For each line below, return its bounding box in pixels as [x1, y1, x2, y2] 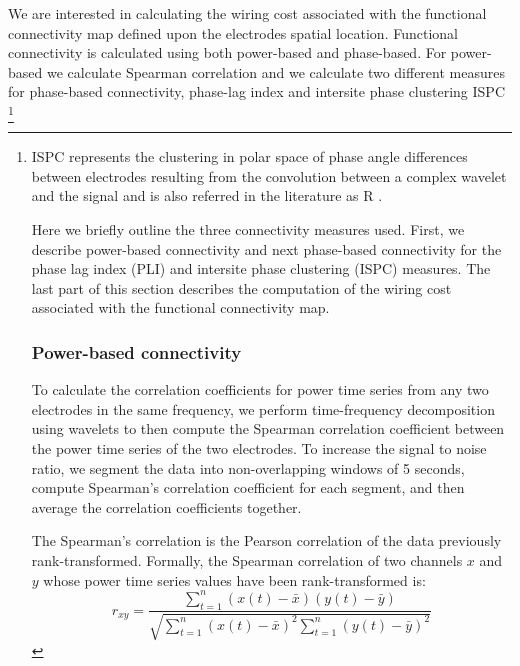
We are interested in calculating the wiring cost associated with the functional [8, 3, 487, 23]
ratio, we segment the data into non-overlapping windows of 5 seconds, [31, 457, 465, 478]
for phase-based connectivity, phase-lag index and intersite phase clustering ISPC [8, 81, 506, 102]
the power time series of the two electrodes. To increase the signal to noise [31, 438, 487, 459]
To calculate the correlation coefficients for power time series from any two [31, 379, 489, 400]
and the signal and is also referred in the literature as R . [31, 185, 383, 206]
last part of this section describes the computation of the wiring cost [31, 277, 452, 298]
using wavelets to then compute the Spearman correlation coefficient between [31, 418, 505, 439]
